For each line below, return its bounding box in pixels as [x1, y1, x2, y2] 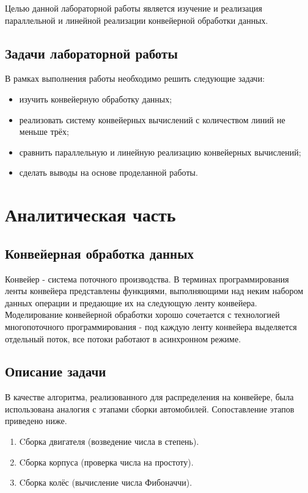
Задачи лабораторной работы [5, 43, 178, 62]
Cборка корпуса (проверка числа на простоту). [19, 455, 194, 468]
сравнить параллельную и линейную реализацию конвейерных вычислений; [19, 145, 301, 158]
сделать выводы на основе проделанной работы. [19, 166, 198, 179]
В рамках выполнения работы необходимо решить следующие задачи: [5, 72, 265, 85]
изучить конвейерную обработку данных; [19, 92, 172, 105]
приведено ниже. [5, 414, 67, 427]
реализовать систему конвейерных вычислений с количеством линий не [19, 113, 285, 126]
